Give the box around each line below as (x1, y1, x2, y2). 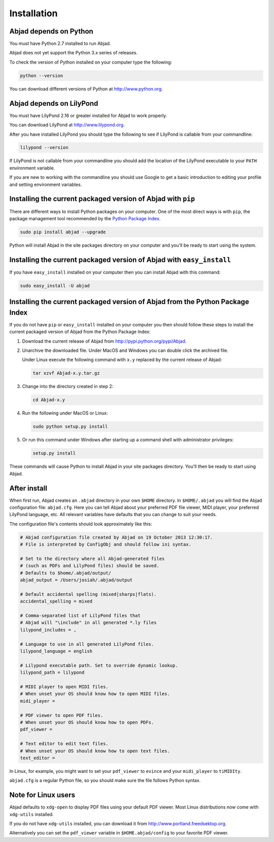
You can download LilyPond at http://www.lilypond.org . (9, 122, 125, 128)
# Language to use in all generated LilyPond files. (20, 641, 154, 647)
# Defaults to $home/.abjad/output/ (20, 570, 112, 576)
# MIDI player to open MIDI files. (20, 684, 109, 689)
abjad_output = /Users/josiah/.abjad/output (20, 577, 133, 583)
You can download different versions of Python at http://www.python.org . (9, 85, 163, 92)
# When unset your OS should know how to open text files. (20, 748, 170, 754)
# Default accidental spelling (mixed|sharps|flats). (20, 591, 157, 597)
